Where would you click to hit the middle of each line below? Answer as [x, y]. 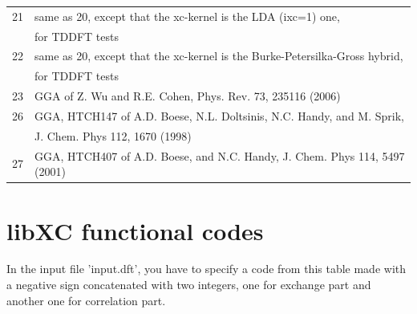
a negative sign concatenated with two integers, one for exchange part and [189, 285]
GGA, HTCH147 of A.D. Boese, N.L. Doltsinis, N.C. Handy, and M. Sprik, [219, 115]
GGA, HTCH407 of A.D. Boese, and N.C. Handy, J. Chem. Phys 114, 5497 [220, 155]
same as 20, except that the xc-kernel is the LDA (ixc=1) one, [187, 16]
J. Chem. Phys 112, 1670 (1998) [113, 135]
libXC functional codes [135, 230]
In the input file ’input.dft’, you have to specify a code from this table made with [206, 269]
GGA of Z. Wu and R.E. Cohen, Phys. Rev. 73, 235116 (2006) [188, 96]
